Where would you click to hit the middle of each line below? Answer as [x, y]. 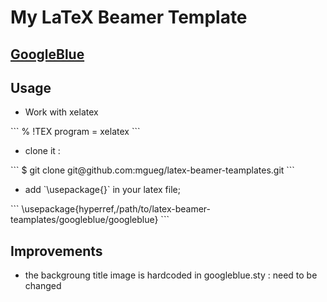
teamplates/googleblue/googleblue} [84, 220]
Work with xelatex [61, 112]
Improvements [56, 251]
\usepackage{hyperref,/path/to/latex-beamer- [116, 209]
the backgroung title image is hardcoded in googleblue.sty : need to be [171, 275]
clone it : [42, 151]
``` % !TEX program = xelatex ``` [75, 132]
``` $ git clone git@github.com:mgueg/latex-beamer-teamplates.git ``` [152, 170]
